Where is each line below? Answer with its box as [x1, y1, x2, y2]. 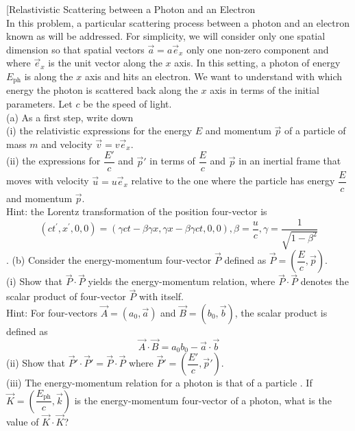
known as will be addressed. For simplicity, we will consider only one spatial [6, 29, 326, 43]
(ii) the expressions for [6, 153, 101, 168]
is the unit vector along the [48, 56, 162, 70]
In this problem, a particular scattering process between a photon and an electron [6, 15, 350, 29]
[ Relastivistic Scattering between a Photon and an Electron [6, 2, 256, 16]
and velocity [41, 136, 93, 151]
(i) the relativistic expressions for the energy [6, 123, 193, 138]
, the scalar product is [234, 305, 328, 319]
